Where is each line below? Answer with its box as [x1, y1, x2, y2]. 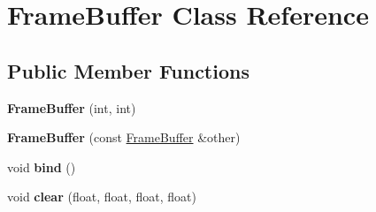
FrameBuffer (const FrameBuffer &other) [7, 128, 241, 147]
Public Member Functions [7, 57, 249, 84]
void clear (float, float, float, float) [7, 187, 196, 206]
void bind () [7, 157, 76, 176]
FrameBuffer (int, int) [7, 98, 136, 117]
